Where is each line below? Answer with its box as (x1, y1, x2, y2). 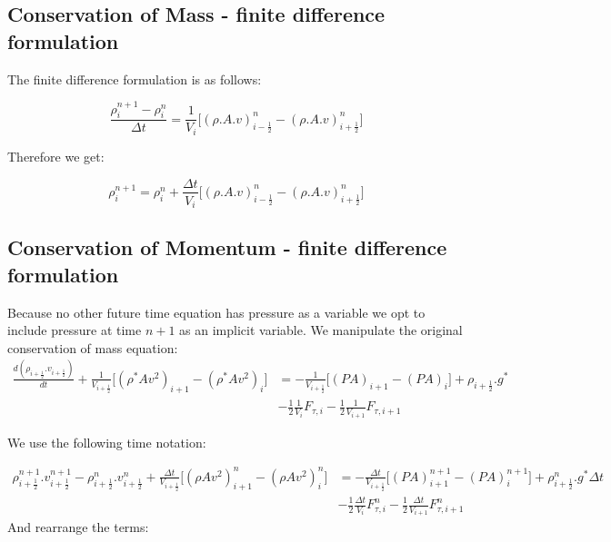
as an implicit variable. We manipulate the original (179, 320, 463, 340)
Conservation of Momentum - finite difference (7, 233, 447, 261)
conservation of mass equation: (7, 338, 178, 357)
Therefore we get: (7, 146, 105, 165)
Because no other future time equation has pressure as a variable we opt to (7, 302, 426, 321)
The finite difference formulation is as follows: (7, 69, 262, 88)
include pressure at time (7, 320, 142, 340)
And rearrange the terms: (7, 517, 149, 537)
